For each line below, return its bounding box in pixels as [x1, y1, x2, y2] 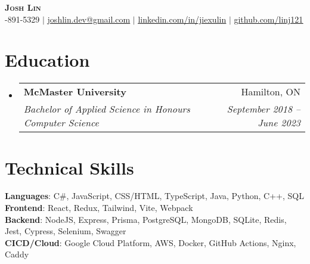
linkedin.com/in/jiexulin [138, 13, 227, 25]
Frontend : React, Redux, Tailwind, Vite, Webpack [5, 201, 193, 214]
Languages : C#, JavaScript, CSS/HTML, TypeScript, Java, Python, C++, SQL [5, 190, 304, 202]
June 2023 [258, 116, 300, 130]
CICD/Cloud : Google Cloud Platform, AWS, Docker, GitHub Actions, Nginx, [5, 236, 296, 249]
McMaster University [23, 85, 126, 99]
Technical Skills [5, 155, 134, 179]
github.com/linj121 [234, 13, 303, 25]
